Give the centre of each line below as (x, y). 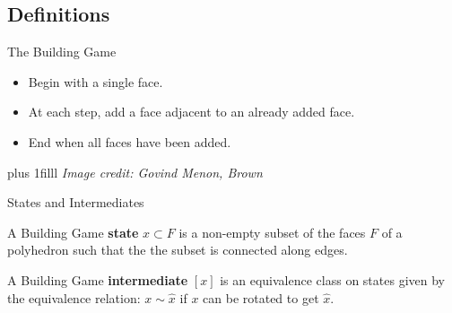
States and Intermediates (76, 202)
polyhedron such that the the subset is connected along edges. (178, 250)
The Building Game (62, 52)
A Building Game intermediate (98, 279)
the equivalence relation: (74, 297)
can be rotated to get (261, 297)
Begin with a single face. (96, 81)
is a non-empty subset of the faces (272, 232)
